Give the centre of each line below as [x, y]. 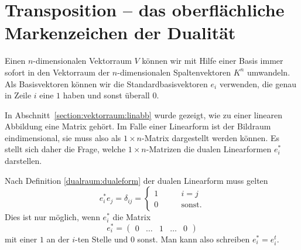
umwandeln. [268, 72]
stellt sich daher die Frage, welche [65, 149]
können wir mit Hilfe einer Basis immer [213, 61]
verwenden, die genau [258, 83]
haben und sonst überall [106, 95]
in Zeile [18, 95]
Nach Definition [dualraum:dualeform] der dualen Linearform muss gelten [136, 180]
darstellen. [23, 161]
